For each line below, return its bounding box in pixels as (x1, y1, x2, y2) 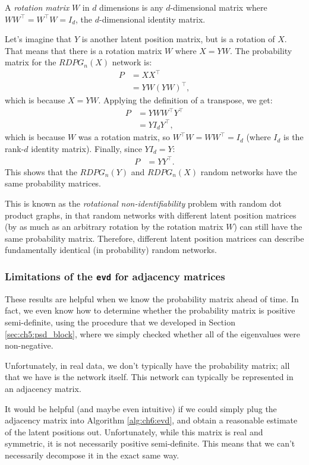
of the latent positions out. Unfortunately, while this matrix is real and (5, 425, 263, 438)
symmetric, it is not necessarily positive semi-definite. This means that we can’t (5, 437, 295, 450)
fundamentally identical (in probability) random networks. (5, 243, 217, 256)
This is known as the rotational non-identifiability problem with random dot (5, 197, 282, 210)
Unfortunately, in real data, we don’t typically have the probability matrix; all (5, 359, 290, 371)
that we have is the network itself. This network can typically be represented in (5, 371, 294, 383)
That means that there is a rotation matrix (5, 44, 162, 56)
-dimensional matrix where (170, 1, 267, 13)
